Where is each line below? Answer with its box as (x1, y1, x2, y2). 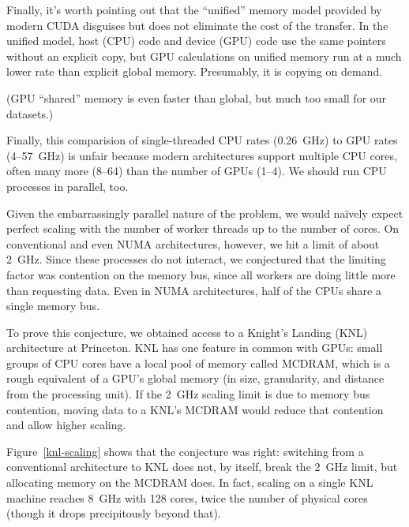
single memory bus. (6, 297, 100, 314)
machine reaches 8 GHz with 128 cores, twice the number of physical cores (6, 489, 368, 506)
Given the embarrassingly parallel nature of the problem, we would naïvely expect (6, 204, 403, 221)
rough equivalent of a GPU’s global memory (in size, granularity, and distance (6, 370, 385, 387)
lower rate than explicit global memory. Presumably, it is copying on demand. (6, 63, 383, 80)
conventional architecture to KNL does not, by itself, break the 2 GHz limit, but (6, 458, 398, 475)
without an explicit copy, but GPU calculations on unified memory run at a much (6, 47, 402, 64)
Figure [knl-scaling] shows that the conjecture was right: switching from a (6, 443, 364, 459)
